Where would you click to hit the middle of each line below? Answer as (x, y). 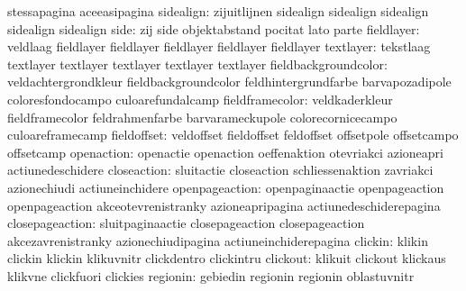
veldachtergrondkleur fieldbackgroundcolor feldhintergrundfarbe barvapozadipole (229, 82)
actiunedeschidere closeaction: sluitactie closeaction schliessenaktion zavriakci (220, 170)
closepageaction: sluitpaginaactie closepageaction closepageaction (186, 223)
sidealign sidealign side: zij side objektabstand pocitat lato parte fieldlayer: (214, 28)
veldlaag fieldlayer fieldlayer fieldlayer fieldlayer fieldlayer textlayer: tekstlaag (219, 46)
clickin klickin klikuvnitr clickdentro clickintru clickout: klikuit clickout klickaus (227, 258)
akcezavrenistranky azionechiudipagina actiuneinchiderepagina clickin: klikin (218, 240)
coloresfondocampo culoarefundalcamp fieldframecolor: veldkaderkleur (200, 99)
